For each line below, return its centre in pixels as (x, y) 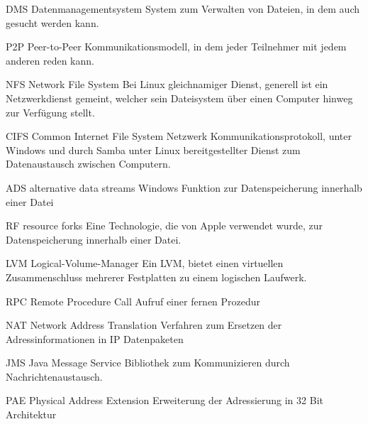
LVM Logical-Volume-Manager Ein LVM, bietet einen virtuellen (145, 263)
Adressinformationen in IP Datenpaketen (95, 338)
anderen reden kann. (50, 60)
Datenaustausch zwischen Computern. (88, 164)
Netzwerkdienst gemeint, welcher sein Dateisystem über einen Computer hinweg (179, 98)
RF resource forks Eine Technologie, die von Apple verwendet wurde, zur (165, 225)
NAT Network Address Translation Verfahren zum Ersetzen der (144, 325)
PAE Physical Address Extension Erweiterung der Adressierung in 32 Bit (165, 400)
